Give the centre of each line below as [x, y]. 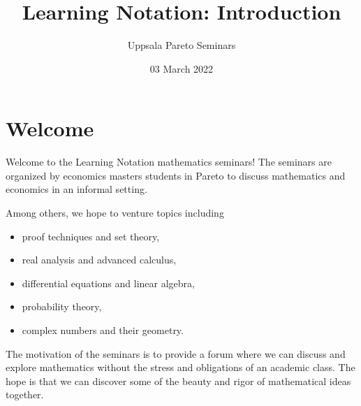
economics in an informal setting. [76, 189]
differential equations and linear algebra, [108, 283]
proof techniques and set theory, [91, 236]
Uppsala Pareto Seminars [182, 45]
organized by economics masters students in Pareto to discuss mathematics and [176, 175]
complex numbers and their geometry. [103, 330]
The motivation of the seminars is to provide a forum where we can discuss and [176, 353]
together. [25, 394]
